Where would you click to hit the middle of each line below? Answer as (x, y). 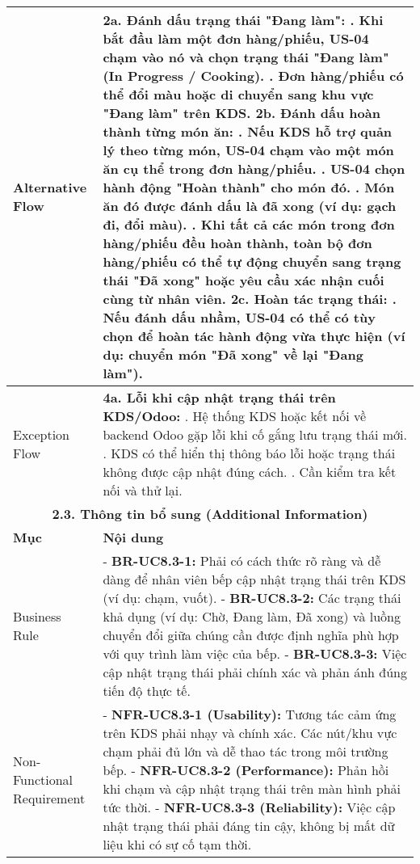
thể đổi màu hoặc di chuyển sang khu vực (238, 94)
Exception (42, 434)
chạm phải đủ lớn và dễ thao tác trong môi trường (246, 751)
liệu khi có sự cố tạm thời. (177, 844)
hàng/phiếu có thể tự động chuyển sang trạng (252, 261)
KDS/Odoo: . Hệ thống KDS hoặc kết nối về (235, 416)
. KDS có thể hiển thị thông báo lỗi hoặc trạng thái (249, 453)
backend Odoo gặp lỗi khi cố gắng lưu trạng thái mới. (255, 434)
